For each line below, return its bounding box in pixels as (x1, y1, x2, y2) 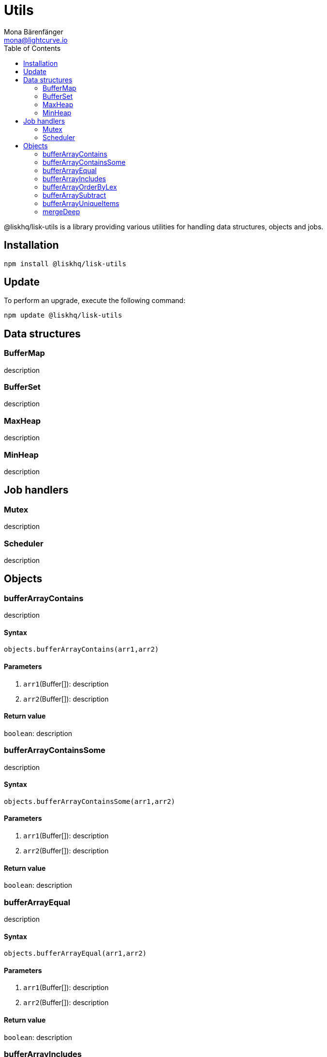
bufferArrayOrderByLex (43, 182, 117, 191)
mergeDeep (43, 207, 80, 216)
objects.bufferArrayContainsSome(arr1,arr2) (4, 797, 176, 805)
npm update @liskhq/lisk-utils (4, 311, 122, 320)
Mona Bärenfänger (4, 27, 63, 36)
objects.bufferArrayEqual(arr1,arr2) (4, 949, 147, 958)
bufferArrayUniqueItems (43, 199, 119, 208)
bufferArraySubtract (43, 191, 106, 199)
